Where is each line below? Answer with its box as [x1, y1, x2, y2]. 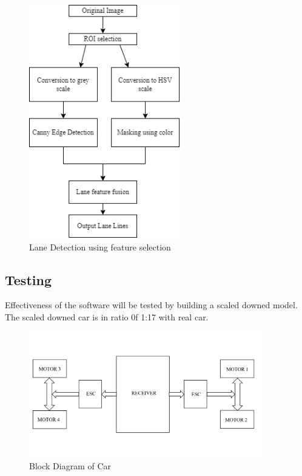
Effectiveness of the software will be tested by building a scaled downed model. [5, 298, 298, 311]
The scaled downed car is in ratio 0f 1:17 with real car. [5, 310, 209, 323]
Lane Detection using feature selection [29, 240, 171, 253]
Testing [5, 270, 52, 289]
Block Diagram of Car [29, 459, 112, 472]
